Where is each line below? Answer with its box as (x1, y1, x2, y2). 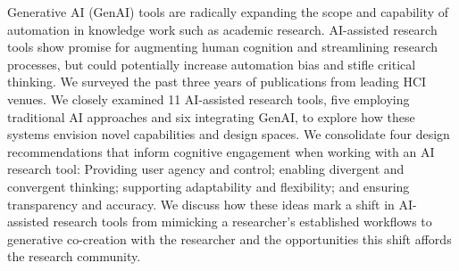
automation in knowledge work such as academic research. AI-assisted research (7, 20, 438, 38)
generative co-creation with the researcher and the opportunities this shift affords (7, 229, 452, 248)
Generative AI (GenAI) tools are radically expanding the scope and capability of (7, 3, 448, 21)
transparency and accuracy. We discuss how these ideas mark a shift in (7, 194, 395, 213)
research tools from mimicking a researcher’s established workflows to (53, 212, 432, 231)
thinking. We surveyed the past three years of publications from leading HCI (7, 72, 427, 91)
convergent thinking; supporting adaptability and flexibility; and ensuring (7, 177, 410, 195)
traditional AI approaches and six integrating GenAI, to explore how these (7, 107, 415, 126)
